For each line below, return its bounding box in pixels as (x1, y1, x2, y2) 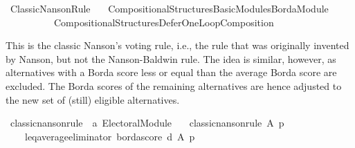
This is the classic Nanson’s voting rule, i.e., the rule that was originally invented (6, 38, 349, 53)
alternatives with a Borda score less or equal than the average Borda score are (6, 65, 337, 80)
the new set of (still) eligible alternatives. (6, 92, 180, 107)
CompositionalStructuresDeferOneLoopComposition (53, 15, 274, 29)
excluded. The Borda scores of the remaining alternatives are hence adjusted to (6, 78, 342, 93)
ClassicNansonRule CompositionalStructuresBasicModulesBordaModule (10, 1, 329, 15)
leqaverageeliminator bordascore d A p (24, 129, 195, 143)
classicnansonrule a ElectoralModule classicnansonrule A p (10, 115, 284, 130)
